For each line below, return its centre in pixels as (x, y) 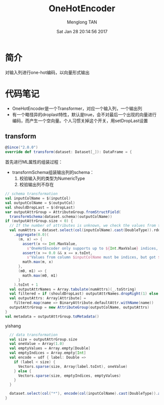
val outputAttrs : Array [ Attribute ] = (48, 298)
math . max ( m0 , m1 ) (40, 276)
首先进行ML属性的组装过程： (34, 162)
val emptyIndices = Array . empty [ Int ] (48, 353)
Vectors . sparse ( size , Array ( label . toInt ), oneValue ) (73, 366)
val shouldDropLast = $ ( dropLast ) (40, 207)
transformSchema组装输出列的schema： (53, 172)
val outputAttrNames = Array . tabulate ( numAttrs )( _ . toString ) (73, 289)
